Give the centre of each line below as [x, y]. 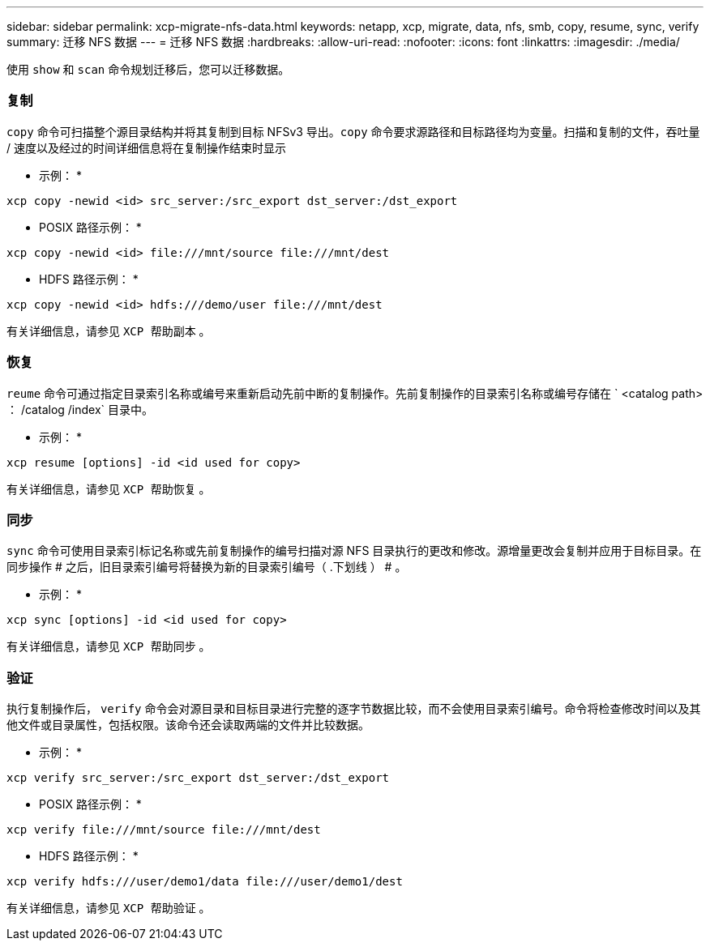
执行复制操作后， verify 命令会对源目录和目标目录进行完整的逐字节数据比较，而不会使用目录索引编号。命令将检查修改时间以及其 [354, 708]
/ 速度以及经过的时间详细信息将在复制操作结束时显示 [146, 147]
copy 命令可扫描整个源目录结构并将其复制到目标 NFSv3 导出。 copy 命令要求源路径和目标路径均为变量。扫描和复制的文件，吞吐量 [353, 131]
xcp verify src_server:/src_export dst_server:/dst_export [198, 778]
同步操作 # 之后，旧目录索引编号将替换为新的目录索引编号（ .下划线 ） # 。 [207, 567]
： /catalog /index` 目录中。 [80, 409]
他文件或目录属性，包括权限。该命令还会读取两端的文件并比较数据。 [188, 725]
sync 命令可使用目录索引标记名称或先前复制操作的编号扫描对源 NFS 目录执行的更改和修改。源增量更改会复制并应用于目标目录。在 [354, 551]
